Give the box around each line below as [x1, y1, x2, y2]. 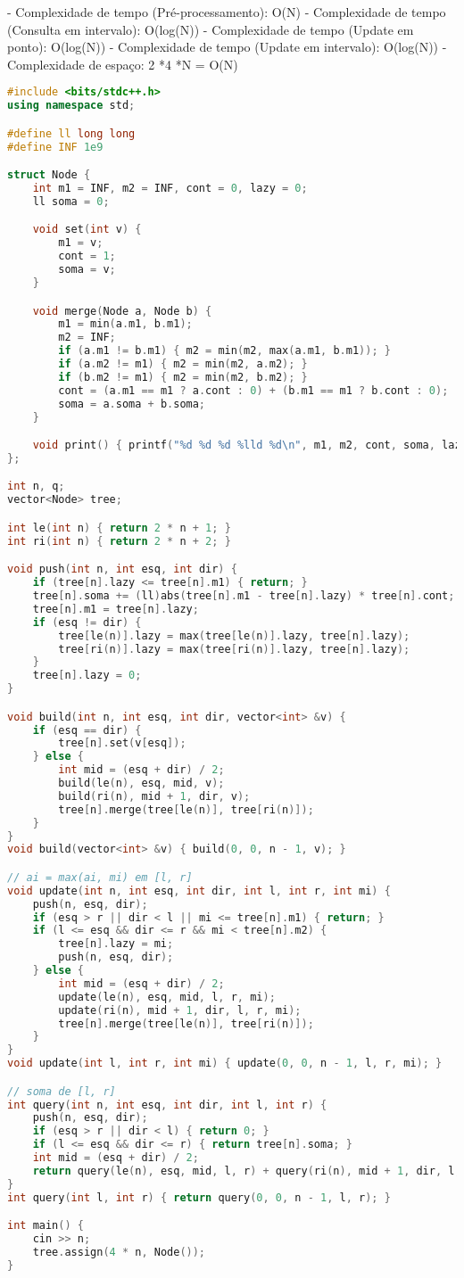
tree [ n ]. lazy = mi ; [58, 937, 174, 951]
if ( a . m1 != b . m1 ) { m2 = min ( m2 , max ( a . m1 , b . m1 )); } [58, 344, 391, 358]
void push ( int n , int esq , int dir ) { [7, 563, 237, 576]
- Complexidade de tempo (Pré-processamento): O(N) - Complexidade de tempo [7, 3, 446, 21]
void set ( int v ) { [32, 223, 142, 236]
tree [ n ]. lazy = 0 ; [32, 669, 142, 682]
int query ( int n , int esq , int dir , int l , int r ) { [7, 1098, 327, 1111]
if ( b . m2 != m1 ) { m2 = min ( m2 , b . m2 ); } [58, 370, 308, 383]
